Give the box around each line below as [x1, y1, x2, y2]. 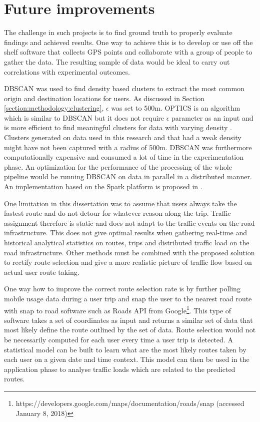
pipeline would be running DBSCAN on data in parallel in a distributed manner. [4, 171, 252, 182]
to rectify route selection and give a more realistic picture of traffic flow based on [4, 257, 252, 267]
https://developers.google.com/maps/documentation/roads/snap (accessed [15, 397, 244, 408]
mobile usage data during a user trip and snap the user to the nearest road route [4, 293, 252, 303]
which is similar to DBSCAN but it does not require [4, 112, 164, 123]
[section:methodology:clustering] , [4, 103, 104, 113]
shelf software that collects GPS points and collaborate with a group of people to [4, 47, 252, 57]
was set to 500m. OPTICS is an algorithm [111, 103, 240, 113]
